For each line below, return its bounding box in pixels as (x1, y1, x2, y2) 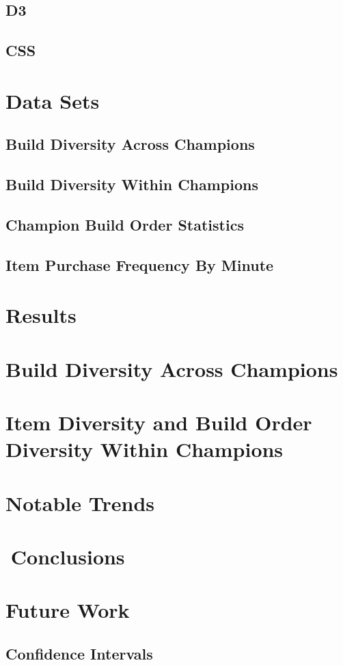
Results (5, 301, 77, 329)
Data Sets (5, 86, 100, 114)
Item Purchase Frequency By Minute (5, 254, 274, 275)
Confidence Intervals (5, 642, 153, 664)
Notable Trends (5, 488, 155, 517)
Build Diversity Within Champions (5, 174, 259, 195)
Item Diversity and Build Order (5, 408, 312, 436)
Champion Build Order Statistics (5, 213, 244, 235)
